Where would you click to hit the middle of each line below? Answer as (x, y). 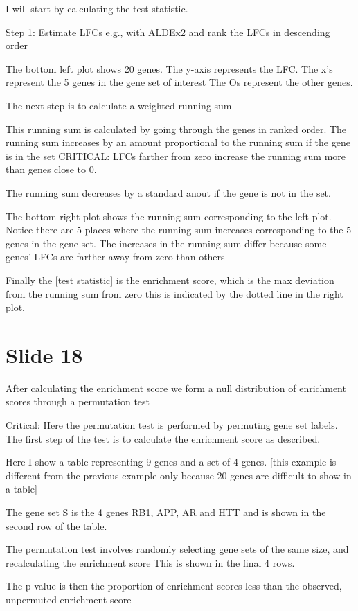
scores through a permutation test (78, 401)
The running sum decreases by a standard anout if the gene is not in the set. (168, 192)
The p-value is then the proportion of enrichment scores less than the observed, (174, 586)
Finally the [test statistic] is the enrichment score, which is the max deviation (170, 280)
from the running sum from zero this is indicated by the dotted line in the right (174, 293)
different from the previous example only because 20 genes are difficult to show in (179, 475)
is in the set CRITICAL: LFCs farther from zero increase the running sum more (176, 156)
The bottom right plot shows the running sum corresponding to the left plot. (169, 216)
